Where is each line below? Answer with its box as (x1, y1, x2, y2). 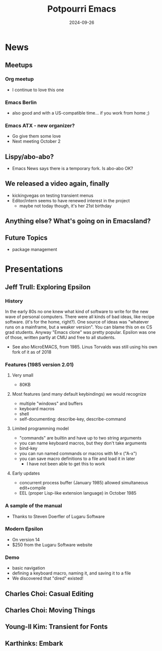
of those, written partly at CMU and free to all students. (5, 334, 116, 340)
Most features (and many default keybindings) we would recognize (12, 391, 147, 397)
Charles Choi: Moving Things (5, 606, 96, 614)
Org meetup (5, 76, 34, 82)
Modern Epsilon (5, 525, 43, 532)
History (5, 297, 23, 304)
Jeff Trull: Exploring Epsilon (5, 283, 91, 291)
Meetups (5, 61, 33, 69)
